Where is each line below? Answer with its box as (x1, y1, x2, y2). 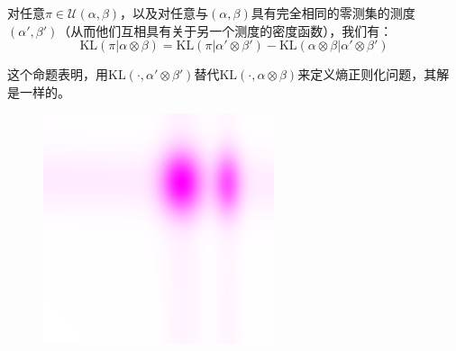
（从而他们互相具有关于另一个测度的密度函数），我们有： (58, 21, 393, 40)
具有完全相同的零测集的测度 (251, 4, 415, 22)
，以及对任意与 (120, 4, 209, 22)
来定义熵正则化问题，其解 (297, 65, 450, 84)
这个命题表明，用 (7, 65, 108, 84)
